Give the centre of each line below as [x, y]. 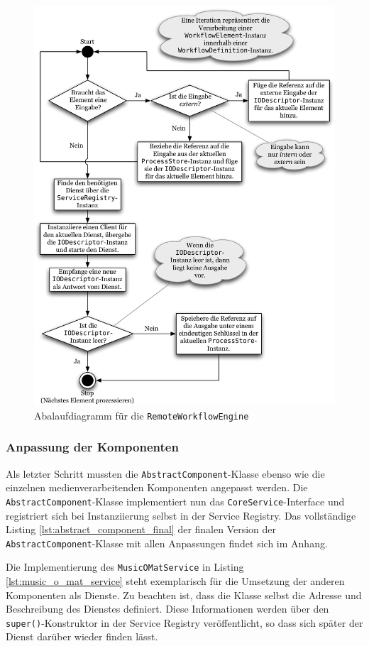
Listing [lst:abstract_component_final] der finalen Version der [141, 529]
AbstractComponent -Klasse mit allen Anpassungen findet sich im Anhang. [167, 543]
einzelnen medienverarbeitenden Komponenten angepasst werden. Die [157, 487]
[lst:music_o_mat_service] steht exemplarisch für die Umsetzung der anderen [175, 581]
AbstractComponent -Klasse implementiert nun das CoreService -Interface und [175, 501]
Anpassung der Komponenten [92, 447]
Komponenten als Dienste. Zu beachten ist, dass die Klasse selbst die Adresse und [184, 595]
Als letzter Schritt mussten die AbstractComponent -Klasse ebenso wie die [165, 473]
